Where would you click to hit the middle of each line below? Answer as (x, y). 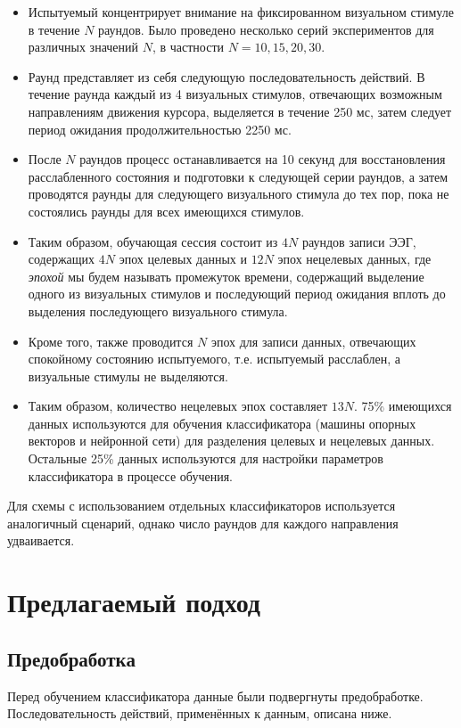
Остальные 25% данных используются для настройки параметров (206, 458)
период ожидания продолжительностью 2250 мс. (160, 129)
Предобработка (71, 658)
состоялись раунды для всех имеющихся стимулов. (166, 211)
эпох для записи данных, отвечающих (313, 341)
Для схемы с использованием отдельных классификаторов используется (202, 506)
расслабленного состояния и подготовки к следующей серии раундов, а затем (238, 176)
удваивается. (41, 540)
